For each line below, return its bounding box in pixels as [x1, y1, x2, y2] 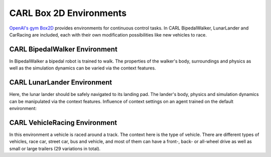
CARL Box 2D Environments [9, 7, 127, 18]
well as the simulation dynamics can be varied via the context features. [9, 65, 156, 71]
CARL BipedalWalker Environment [9, 45, 118, 53]
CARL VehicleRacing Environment [9, 118, 117, 127]
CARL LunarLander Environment [9, 78, 112, 87]
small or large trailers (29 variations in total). [9, 145, 101, 151]
